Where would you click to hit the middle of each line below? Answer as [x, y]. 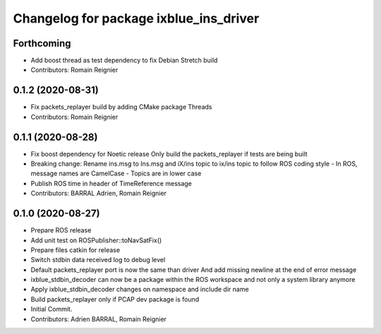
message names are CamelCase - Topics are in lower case [116, 173]
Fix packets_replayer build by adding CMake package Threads [121, 107]
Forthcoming [42, 43]
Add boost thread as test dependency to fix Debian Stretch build [124, 61]
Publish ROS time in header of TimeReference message [111, 183]
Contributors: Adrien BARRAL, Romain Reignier [99, 319]
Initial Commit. [52, 309]
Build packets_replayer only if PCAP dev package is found [115, 299]
